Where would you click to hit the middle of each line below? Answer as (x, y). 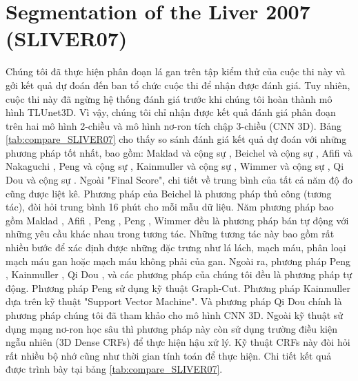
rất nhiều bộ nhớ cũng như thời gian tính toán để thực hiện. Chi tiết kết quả (169, 355)
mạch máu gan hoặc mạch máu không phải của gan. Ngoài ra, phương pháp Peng (178, 261)
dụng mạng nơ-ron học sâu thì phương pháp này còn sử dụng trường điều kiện (171, 328)
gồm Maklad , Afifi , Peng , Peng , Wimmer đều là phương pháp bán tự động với (177, 220)
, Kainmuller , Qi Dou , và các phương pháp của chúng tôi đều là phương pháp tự (179, 274)
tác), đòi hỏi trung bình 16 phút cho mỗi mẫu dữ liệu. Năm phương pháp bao (170, 207)
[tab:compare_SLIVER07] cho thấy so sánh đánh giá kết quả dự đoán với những (176, 139)
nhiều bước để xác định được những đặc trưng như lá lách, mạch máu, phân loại (176, 247)
